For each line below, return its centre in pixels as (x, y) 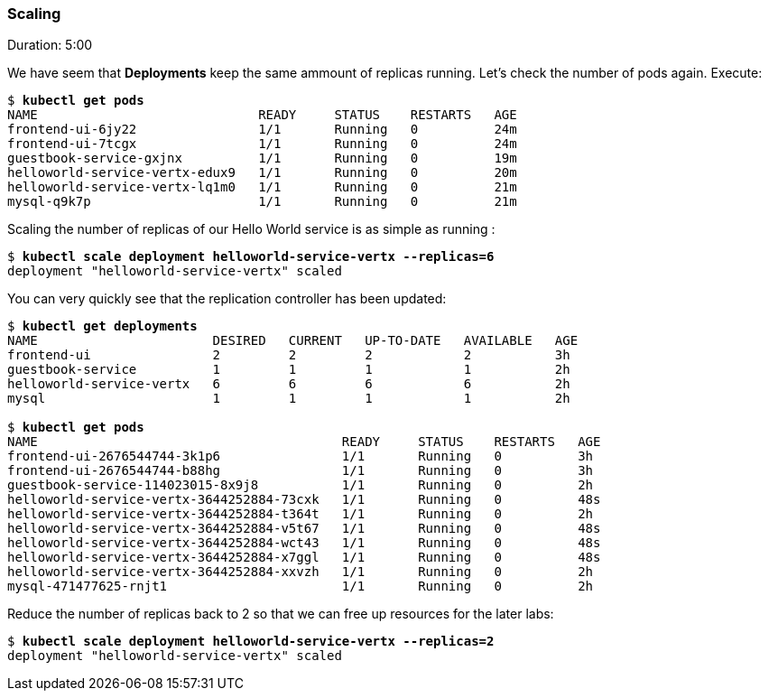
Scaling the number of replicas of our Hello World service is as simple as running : (251, 229)
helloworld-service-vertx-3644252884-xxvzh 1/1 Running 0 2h (301, 572)
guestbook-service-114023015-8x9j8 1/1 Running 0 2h (301, 485)
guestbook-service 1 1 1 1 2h (289, 370)
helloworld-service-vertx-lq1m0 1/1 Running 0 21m (262, 187)
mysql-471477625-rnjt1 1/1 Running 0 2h (301, 586)
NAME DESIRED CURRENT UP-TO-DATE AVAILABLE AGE (293, 341)
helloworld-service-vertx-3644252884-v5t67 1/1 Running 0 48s (304, 529)
